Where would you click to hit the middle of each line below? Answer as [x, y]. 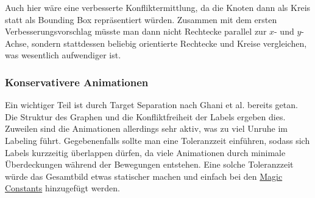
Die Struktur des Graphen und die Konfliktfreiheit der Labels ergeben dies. [145, 116]
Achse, [17, 43]
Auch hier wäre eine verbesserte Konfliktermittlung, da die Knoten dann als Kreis [158, 7]
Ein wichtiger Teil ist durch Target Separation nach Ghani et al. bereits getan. [151, 105]
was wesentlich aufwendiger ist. [63, 55]
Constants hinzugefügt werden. [62, 188]
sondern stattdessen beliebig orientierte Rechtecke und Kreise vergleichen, [169, 43]
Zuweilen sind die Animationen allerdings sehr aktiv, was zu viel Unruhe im [146, 128]
